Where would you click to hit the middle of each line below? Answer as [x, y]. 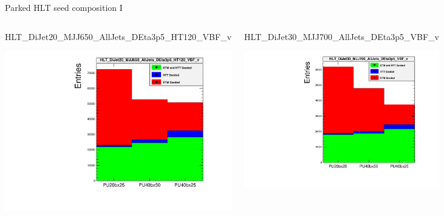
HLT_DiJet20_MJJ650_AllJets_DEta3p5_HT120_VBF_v [118, 36]
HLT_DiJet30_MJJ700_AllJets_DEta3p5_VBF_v [342, 36]
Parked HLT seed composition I [64, 7]
